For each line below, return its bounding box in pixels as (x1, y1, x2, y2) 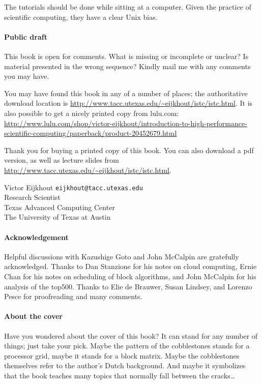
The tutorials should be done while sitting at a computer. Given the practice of (4, 2, 251, 12)
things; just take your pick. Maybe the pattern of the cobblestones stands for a (4, 340, 250, 351)
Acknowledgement (4, 231, 69, 242)
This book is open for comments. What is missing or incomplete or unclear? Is (4, 50, 249, 61)
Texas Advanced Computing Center (4, 201, 115, 212)
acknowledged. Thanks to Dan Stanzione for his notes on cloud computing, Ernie (4, 261, 257, 272)
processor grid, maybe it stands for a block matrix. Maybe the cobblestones (4, 350, 240, 361)
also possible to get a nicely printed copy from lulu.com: (4, 107, 179, 118)
